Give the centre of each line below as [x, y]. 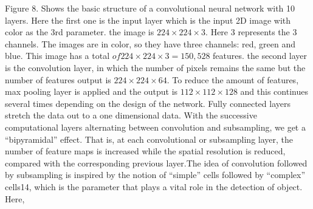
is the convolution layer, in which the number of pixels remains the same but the [155, 67]
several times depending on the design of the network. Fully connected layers [148, 103]
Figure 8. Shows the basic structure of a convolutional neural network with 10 [150, 8]
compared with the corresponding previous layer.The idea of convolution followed [156, 163]
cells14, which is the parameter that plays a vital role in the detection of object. [154, 186]
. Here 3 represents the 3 [251, 32]
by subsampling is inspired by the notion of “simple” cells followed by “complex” [155, 175]
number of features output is [58, 79]
